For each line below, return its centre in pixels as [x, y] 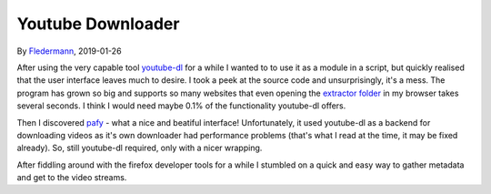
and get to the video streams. [72, 178]
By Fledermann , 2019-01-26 [69, 51]
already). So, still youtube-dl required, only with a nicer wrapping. [140, 148]
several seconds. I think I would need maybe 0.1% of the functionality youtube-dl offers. [181, 106]
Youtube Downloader [98, 24]
